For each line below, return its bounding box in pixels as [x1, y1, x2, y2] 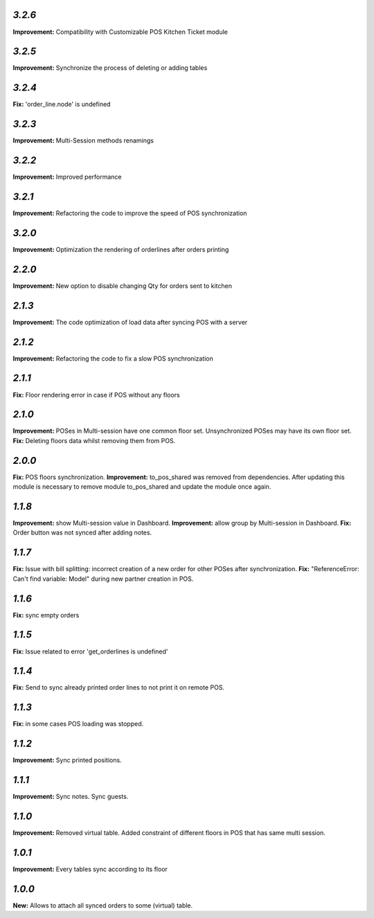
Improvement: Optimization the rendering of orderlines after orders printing [12, 245, 229, 253]
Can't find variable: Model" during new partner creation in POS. [12, 575, 194, 583]
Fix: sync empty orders [12, 611, 80, 619]
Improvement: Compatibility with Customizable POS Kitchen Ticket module [12, 28, 229, 36]
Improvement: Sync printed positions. [12, 756, 122, 764]
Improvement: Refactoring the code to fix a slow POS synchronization [12, 354, 214, 363]
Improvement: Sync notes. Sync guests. [12, 793, 129, 801]
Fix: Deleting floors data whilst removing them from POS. [12, 436, 176, 444]
